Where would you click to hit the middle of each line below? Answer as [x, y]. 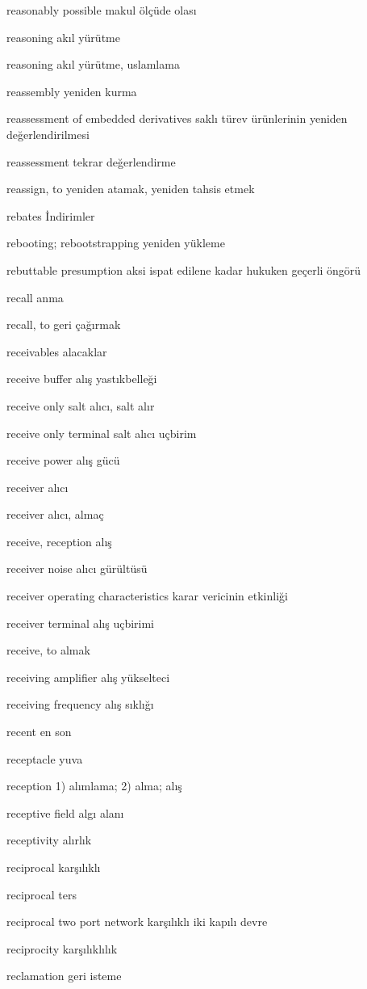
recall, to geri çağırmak [64, 324]
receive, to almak [48, 650]
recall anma [35, 297]
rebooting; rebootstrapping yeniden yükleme [116, 243]
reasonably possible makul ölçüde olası [102, 10]
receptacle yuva [45, 758]
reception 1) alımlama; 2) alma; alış [94, 786]
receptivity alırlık [49, 840]
